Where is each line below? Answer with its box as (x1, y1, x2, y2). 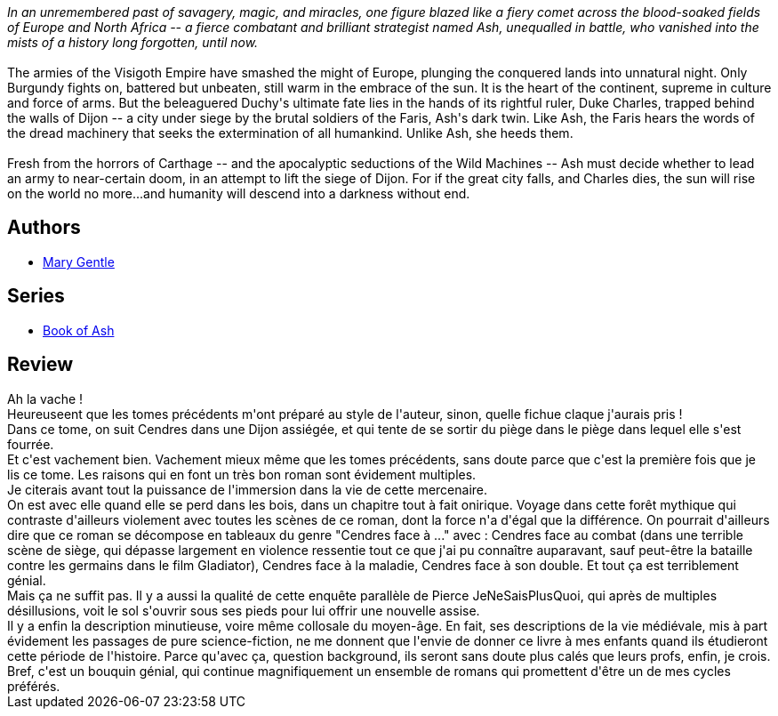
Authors (7, 216, 81, 239)
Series (7, 285, 65, 308)
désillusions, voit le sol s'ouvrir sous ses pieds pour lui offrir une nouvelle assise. (7, 602, 480, 618)
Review (7, 353, 74, 376)
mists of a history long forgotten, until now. (7, 35, 259, 50)
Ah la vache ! (7, 390, 84, 406)
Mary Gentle (43, 253, 115, 270)
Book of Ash (43, 322, 115, 338)
